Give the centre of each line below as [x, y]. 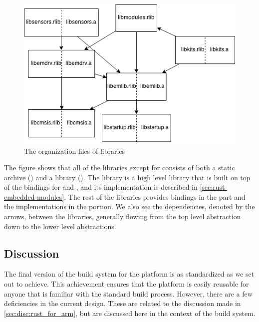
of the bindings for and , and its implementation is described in [101, 187]
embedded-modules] [34, 196]
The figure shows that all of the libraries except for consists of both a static [120, 167]
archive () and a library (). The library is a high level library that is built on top [127, 177]
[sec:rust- [214, 187]
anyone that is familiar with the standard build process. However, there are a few [128, 293]
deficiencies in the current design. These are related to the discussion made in [123, 303]
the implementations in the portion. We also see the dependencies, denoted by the [129, 206]
